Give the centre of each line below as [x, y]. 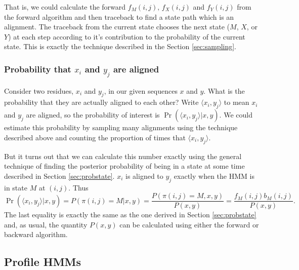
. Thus [78, 187]
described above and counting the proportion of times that [95, 137]
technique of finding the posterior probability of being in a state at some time [124, 166]
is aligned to [144, 176]
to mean [237, 102]
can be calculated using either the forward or [189, 224]
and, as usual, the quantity [46, 224]
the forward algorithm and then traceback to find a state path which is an [119, 16]
